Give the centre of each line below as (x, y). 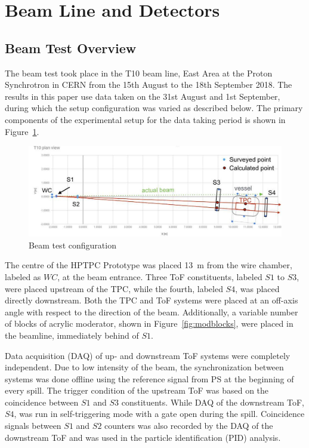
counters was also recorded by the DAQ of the (189, 426)
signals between (33, 426)
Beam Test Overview (71, 47)
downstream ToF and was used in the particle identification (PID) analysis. (143, 437)
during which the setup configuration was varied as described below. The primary (154, 108)
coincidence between (42, 402)
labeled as (23, 276)
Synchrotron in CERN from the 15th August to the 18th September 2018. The (149, 85)
